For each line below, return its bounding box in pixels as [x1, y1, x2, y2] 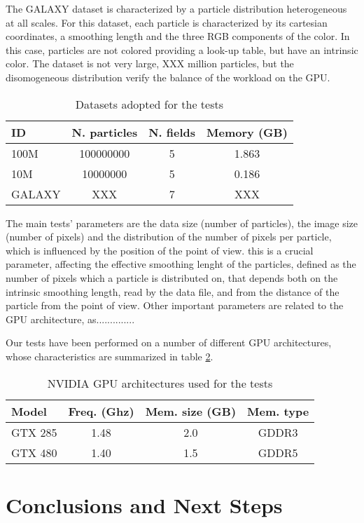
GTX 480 [11, 444, 57, 461]
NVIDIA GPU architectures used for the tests [47, 374, 273, 391]
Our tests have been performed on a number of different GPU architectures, [6, 335, 332, 350]
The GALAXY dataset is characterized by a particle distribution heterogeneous [6, 1, 347, 15]
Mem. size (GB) [145, 402, 237, 419]
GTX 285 [11, 423, 57, 440]
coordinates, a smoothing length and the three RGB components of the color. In [6, 29, 350, 43]
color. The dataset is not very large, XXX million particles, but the [6, 56, 294, 71]
